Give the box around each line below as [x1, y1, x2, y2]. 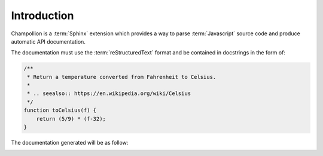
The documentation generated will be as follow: [11, 139, 129, 146]
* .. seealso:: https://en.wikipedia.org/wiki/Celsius [27, 90, 191, 97]
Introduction [11, 9, 74, 22]
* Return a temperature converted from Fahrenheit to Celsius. [27, 74, 217, 80]
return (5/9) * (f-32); [36, 115, 106, 122]
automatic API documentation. [11, 38, 86, 45]
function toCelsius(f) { [23, 107, 97, 114]
